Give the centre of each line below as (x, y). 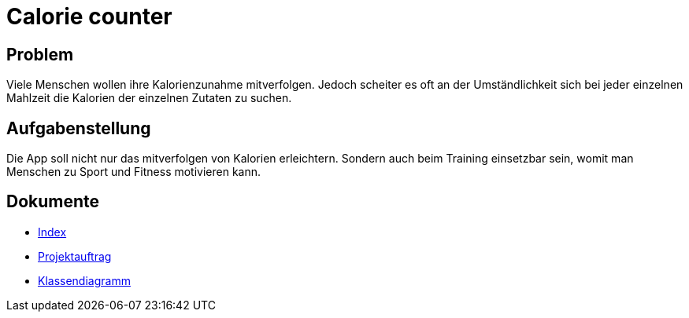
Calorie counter (89, 16)
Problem (40, 54)
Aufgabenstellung (79, 128)
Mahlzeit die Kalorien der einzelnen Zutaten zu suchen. (149, 98)
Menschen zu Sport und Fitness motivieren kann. (134, 172)
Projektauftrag (75, 256)
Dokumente (53, 202)
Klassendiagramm (84, 280)
